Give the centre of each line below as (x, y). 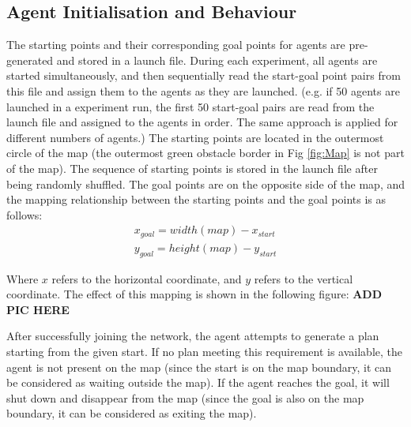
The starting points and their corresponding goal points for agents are (176, 45)
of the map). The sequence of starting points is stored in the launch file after (192, 168)
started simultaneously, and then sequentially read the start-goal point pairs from (204, 75)
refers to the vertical (304, 278)
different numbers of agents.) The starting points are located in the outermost (195, 137)
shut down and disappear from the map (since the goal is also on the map (185, 397)
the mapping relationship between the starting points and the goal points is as (196, 199)
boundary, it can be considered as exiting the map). (132, 413)
